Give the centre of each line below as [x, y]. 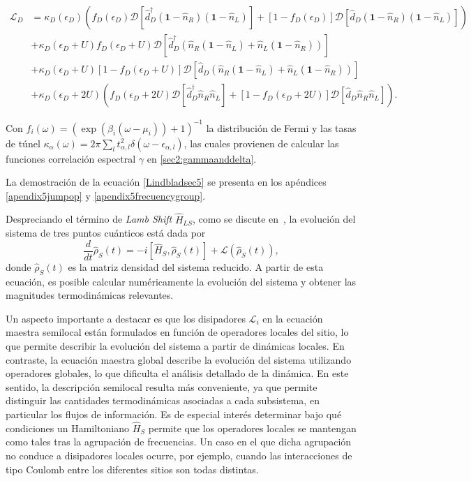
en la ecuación [293, 318]
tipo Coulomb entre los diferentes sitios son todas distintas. [132, 469]
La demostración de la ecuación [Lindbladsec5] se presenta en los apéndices [166, 182]
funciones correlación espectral [71, 158]
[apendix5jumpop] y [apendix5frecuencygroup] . [106, 195]
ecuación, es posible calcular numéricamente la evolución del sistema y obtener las [181, 281]
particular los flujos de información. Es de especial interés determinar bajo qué [174, 414]
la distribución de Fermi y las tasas [281, 127]
